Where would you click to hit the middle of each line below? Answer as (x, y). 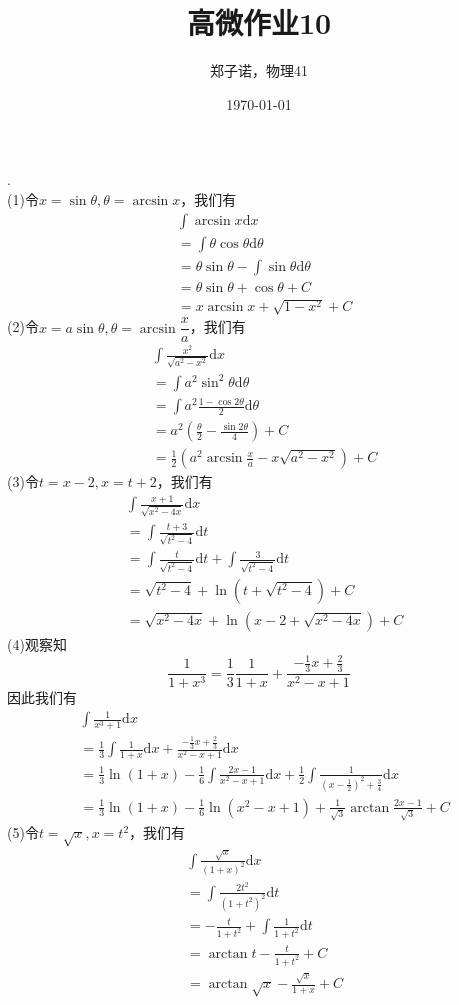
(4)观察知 (37, 644)
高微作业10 (259, 22)
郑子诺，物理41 (259, 70)
